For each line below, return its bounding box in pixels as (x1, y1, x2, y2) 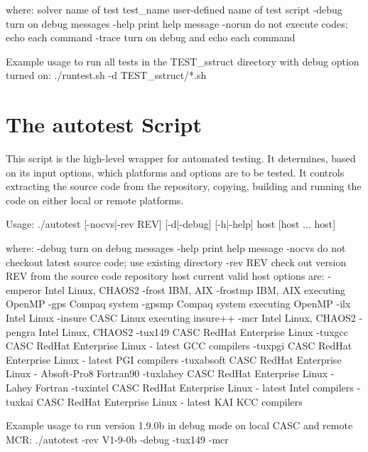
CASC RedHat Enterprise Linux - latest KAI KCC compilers (36, 394, 303, 409)
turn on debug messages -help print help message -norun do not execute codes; (6, 16, 348, 31)
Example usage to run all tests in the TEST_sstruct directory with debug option (6, 53, 359, 68)
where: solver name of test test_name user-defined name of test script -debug (6, 2, 342, 16)
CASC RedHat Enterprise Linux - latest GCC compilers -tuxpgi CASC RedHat (6, 338, 352, 353)
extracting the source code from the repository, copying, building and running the (6, 179, 362, 194)
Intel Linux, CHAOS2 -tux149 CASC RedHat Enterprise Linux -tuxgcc (38, 324, 349, 339)
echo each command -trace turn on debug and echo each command (6, 30, 296, 45)
